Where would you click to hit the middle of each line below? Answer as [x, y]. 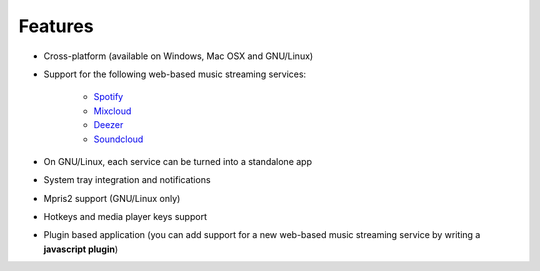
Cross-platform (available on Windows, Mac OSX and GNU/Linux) [178, 56]
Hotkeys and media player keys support [125, 217]
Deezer [108, 125]
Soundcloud [118, 139]
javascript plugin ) [81, 249]
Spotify [108, 97]
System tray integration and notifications [127, 180]
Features [56, 26]
